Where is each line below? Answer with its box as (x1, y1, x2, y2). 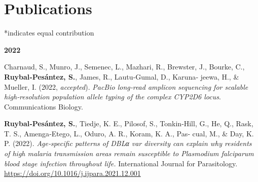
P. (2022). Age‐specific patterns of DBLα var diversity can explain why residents (4, 138, 252, 149)
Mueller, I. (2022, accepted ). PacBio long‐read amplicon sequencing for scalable (4, 81, 248, 92)
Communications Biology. (4, 101, 83, 112)
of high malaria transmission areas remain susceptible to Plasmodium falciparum (4, 148, 254, 159)
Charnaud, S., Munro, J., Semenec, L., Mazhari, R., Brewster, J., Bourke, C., (4, 61, 245, 72)
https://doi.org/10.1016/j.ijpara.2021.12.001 (4, 168, 141, 178)
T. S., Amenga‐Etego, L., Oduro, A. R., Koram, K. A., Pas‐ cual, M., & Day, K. (4, 128, 254, 138)
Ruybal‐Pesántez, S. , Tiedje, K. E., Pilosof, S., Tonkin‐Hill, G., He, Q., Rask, (4, 118, 253, 129)
